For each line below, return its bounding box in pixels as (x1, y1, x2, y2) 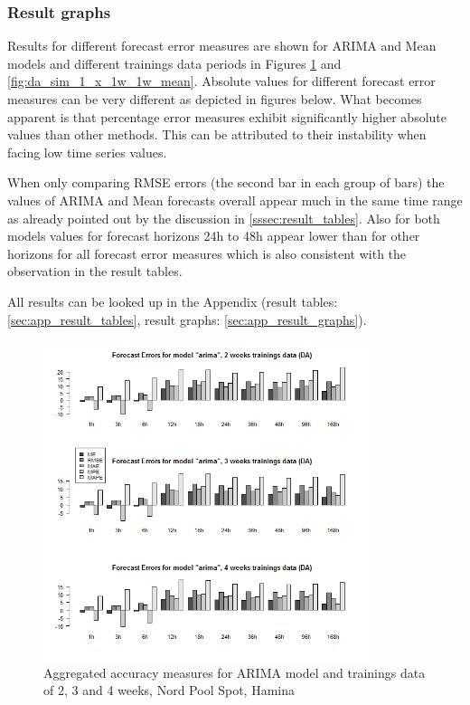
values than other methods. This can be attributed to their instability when (7, 125, 427, 144)
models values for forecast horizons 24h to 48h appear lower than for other (7, 226, 420, 245)
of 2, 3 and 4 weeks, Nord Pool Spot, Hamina (43, 681, 295, 700)
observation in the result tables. (7, 262, 183, 281)
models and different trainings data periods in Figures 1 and (7, 53, 342, 72)
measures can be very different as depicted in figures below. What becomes (7, 90, 422, 108)
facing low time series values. (7, 142, 167, 161)
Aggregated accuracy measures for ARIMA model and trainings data (43, 662, 426, 681)
